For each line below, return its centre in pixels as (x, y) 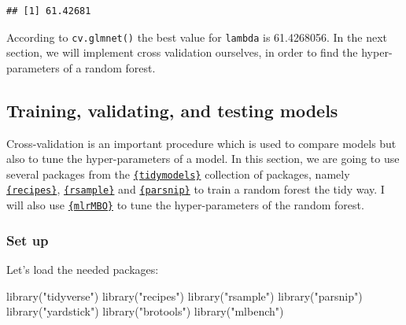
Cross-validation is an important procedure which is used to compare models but (201, 143)
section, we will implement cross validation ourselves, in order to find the (182, 52)
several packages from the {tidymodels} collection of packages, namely (178, 174)
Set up (28, 240)
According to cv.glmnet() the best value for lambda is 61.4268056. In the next (197, 37)
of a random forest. (109, 67)
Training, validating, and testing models (172, 110)
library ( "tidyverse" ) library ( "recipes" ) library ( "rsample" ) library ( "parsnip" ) (185, 295)
